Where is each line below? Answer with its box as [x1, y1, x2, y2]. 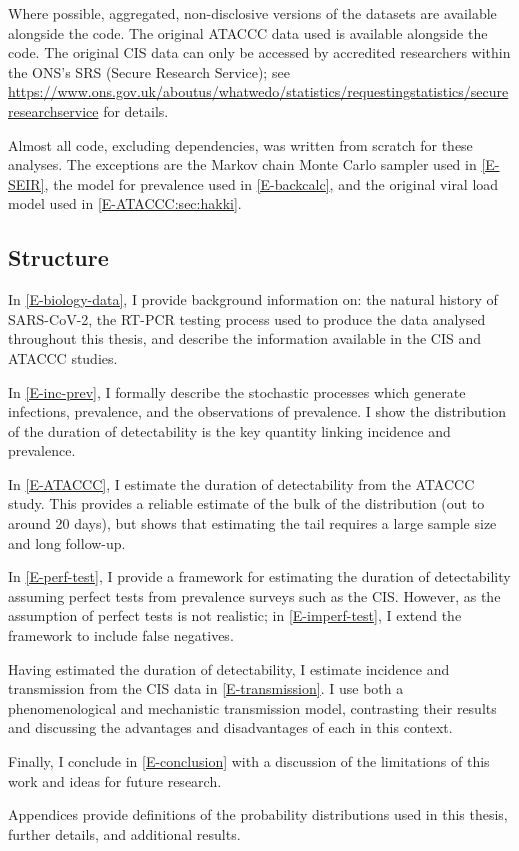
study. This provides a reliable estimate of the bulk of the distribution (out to [8, 493, 485, 514]
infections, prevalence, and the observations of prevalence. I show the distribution [8, 401, 506, 422]
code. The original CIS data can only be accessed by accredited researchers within [8, 42, 511, 63]
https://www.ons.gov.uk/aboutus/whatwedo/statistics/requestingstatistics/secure [8, 81, 509, 102]
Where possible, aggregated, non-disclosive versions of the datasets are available [8, 3, 497, 23]
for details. [103, 100, 169, 121]
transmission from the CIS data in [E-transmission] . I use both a [8, 678, 404, 699]
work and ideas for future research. [8, 770, 222, 791]
